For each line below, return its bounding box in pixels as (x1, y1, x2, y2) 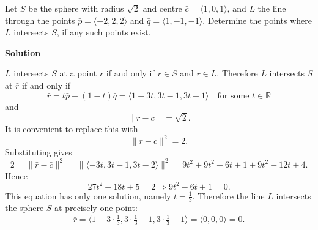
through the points (5, 13, 75, 26)
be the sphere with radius (28, 2, 124, 14)
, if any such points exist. (56, 26, 151, 39)
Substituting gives (5, 146, 72, 158)
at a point (59, 67, 97, 80)
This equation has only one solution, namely (5, 189, 171, 202)
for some (217, 91, 250, 100)
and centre (142, 2, 182, 14)
